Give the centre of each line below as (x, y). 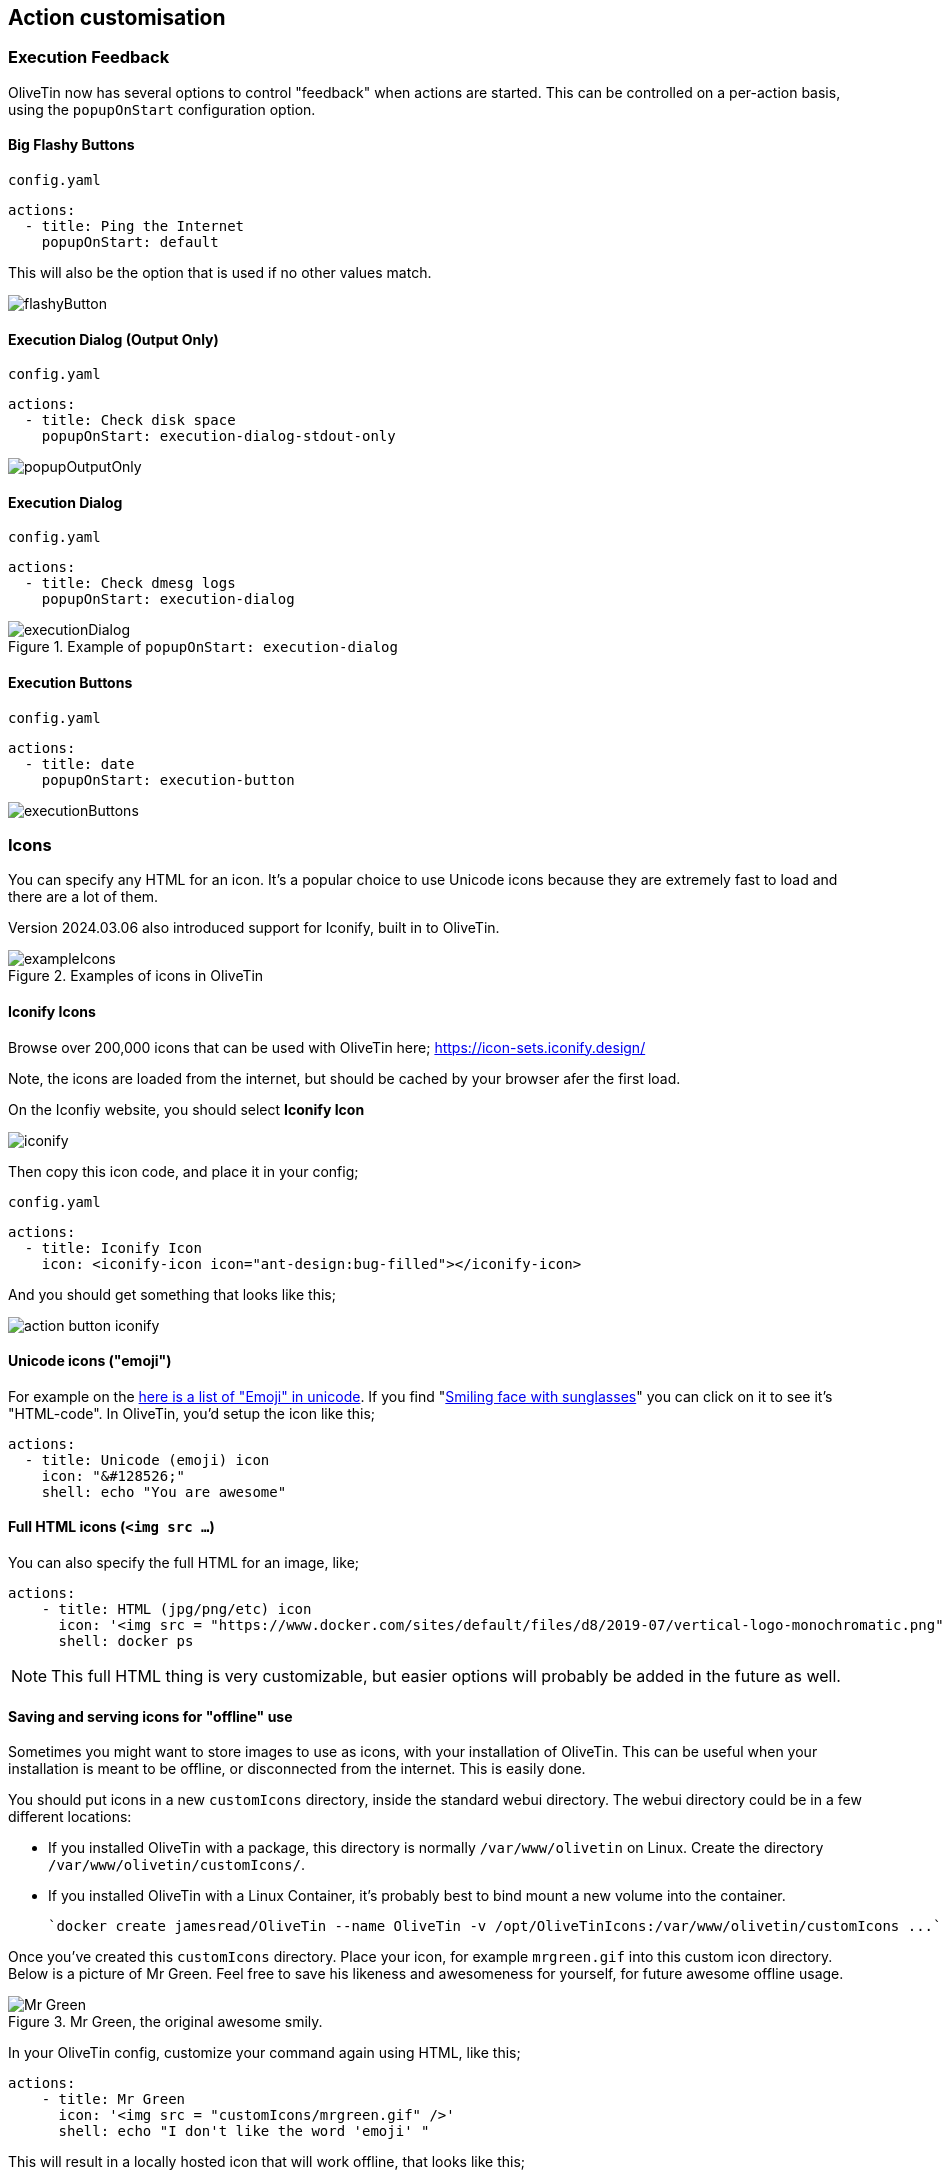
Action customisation (117, 17)
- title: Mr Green (113, 2099)
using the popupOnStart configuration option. (162, 109)
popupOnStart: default (130, 242)
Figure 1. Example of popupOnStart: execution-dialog (203, 647)
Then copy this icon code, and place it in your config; (183, 1171)
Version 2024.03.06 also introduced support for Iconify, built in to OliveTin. (254, 928)
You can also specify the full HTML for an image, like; (184, 1563)
